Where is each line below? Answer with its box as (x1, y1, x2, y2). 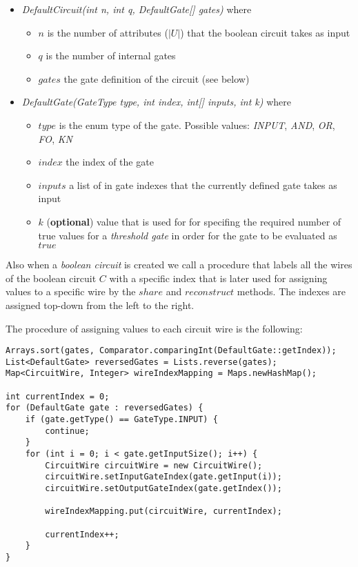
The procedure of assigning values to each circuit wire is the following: (6, 321, 303, 335)
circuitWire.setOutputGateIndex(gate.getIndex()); (45, 483, 282, 493)
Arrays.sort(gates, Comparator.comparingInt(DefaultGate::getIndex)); (6, 346, 337, 356)
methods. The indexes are (237, 284, 346, 299)
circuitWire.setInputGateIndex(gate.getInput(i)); (45, 472, 282, 482)
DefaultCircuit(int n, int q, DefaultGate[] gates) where (21, 2, 252, 16)
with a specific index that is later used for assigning (109, 270, 328, 285)
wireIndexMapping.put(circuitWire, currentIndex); (45, 506, 282, 517)
